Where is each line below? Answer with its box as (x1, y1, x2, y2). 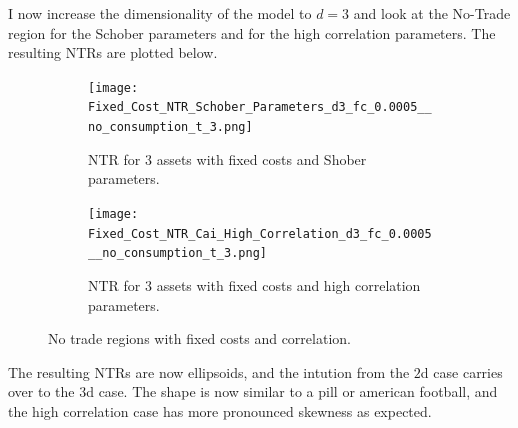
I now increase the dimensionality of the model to (8, 3, 312, 23)
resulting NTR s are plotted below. (8, 42, 218, 63)
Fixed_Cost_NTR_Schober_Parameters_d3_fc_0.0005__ (88, 100, 432, 115)
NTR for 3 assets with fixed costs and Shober (88, 148, 367, 169)
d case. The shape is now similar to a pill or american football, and (86, 381, 498, 402)
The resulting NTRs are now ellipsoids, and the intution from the (8, 361, 410, 382)
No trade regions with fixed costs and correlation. (48, 328, 351, 349)
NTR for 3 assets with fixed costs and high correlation (88, 274, 421, 295)
